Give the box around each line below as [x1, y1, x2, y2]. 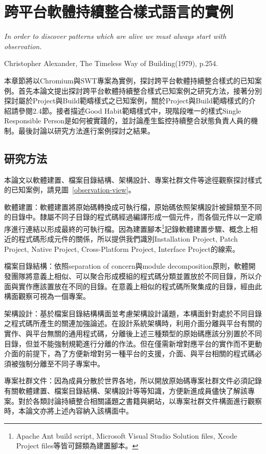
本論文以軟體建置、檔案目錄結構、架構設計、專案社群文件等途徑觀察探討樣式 [4, 174, 262, 185]
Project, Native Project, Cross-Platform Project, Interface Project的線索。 [4, 243, 239, 254]
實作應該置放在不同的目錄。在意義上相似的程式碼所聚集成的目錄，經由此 [18, 280, 262, 291]
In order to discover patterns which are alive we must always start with [4, 31, 227, 41]
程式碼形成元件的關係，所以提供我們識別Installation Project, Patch [18, 233, 238, 244]
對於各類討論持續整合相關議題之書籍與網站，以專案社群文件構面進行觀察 [18, 395, 262, 406]
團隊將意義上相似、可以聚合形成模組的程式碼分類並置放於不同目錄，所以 [11, 271, 255, 282]
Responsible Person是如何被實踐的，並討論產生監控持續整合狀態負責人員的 [4, 115, 251, 126]
